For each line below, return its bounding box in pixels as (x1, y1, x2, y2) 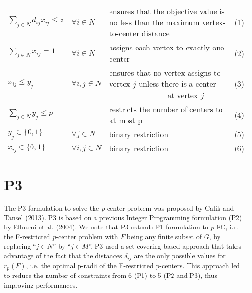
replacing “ (4, 241, 36, 251)
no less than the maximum (109, 16, 200, 28)
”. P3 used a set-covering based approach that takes (88, 241, 242, 251)
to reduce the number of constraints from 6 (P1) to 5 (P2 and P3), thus (4, 270, 218, 280)
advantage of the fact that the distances (4, 250, 122, 260)
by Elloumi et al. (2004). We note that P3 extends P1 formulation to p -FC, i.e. (4, 222, 238, 232)
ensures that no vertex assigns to (109, 67, 220, 78)
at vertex (167, 89, 198, 100)
